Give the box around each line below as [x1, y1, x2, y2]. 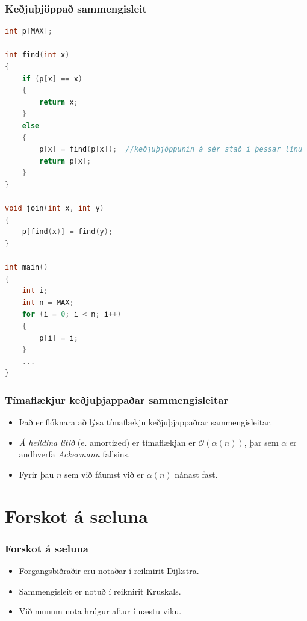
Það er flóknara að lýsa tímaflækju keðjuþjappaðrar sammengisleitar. [19, 416, 273, 428]
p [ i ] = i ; [39, 333, 78, 342]
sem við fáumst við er [64, 468, 144, 481]
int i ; [22, 286, 48, 295]
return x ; [39, 97, 78, 107]
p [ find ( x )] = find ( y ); [22, 227, 113, 236]
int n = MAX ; [22, 298, 74, 307]
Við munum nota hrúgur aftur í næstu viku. [19, 605, 182, 617]
